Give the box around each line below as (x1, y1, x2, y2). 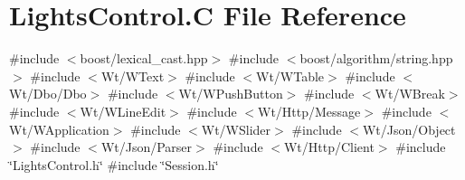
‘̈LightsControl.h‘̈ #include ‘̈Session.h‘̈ (9, 155, 219, 174)
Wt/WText (100, 66, 165, 85)
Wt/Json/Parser (100, 137, 193, 156)
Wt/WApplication (9, 119, 109, 138)
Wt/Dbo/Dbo (9, 84, 87, 103)
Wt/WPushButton (178, 84, 283, 103)
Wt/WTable (256, 66, 325, 85)
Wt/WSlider (201, 119, 271, 138)
